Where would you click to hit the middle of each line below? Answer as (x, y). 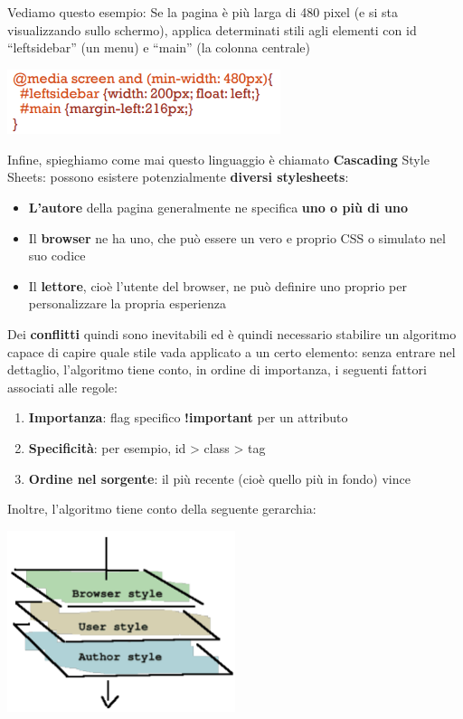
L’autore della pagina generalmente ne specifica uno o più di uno (218, 207)
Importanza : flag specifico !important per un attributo (188, 417)
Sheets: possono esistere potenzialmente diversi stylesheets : (178, 177)
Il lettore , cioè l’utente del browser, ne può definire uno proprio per (217, 285)
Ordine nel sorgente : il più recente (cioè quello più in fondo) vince (219, 478)
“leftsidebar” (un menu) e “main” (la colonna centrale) (159, 47)
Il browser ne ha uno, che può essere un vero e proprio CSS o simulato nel (237, 237)
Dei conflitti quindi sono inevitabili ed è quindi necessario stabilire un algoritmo (232, 333)
